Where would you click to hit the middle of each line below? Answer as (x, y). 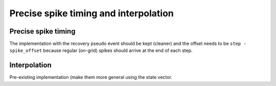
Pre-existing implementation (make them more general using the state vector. (91, 77)
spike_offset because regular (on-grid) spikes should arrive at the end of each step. (101, 50)
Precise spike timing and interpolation (91, 13)
